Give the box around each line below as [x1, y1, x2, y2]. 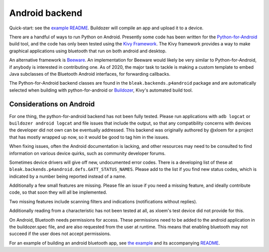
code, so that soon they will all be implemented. [9, 189, 107, 195]
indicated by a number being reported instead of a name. [9, 173, 127, 179]
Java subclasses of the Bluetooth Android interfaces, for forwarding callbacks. [9, 71, 170, 77]
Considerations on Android [9, 100, 95, 109]
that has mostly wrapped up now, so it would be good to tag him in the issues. [9, 134, 169, 140]
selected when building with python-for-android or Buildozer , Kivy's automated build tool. [9, 87, 193, 93]
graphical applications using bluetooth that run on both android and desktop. [9, 48, 167, 54]
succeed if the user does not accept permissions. [9, 231, 111, 237]
